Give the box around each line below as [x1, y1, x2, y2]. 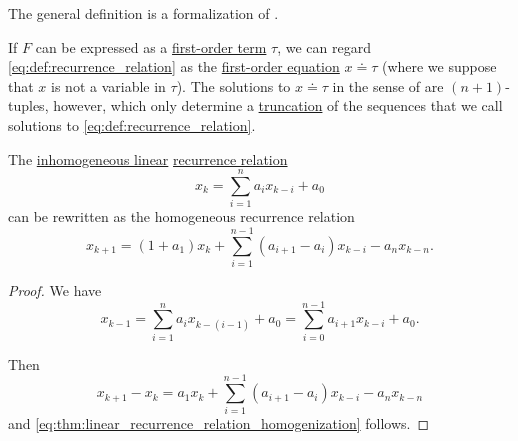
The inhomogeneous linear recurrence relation [8, 148, 288, 169]
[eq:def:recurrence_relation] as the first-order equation [8, 56, 340, 77]
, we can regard [277, 36, 371, 57]
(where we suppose [381, 56, 497, 77]
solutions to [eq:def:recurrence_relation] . [8, 114, 256, 135]
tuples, [8, 95, 49, 116]
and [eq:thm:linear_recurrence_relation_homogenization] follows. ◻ [8, 413, 430, 434]
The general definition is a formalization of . [8, 3, 279, 23]
